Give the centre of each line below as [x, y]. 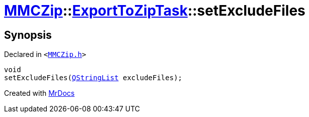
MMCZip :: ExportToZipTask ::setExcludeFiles [155, 11]
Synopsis [28, 35]
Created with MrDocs [40, 93]
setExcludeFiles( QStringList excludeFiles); [93, 78]
